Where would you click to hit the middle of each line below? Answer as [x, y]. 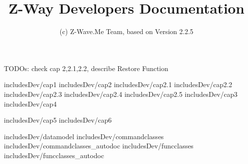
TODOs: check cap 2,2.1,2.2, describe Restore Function [86, 68]
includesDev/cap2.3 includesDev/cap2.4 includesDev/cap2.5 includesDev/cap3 [121, 94]
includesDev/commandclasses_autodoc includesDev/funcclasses [99, 146]
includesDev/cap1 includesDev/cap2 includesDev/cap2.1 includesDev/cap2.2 [118, 84]
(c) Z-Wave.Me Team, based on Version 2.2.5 [126, 31]
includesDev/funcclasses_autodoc [54, 155]
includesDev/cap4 [30, 103]
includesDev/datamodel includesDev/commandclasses [84, 136]
